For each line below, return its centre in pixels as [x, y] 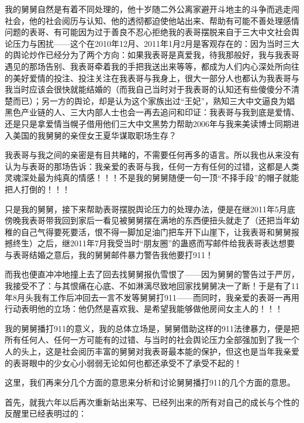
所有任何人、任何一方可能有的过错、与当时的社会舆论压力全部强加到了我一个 [152, 340]
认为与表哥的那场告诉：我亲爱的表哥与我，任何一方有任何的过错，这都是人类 [152, 166]
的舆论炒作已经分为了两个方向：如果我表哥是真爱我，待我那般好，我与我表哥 [152, 55]
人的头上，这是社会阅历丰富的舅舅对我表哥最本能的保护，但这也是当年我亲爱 [152, 351]
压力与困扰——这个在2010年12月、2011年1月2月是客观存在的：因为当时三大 [156, 43]
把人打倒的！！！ [37, 189]
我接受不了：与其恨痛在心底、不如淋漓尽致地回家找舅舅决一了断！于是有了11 [152, 286]
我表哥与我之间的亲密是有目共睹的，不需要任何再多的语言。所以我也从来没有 [152, 155]
